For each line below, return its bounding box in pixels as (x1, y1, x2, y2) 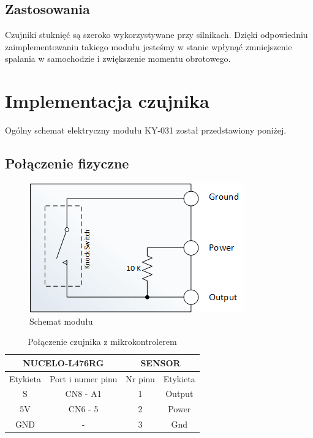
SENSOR (140, 356, 181, 369)
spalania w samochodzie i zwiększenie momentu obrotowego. (5, 52, 231, 65)
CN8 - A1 (65, 387, 102, 400)
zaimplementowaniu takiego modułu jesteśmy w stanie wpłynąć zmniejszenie (5, 40, 292, 53)
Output (165, 387, 194, 400)
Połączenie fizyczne (5, 154, 129, 173)
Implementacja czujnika (5, 88, 209, 113)
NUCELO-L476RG (22, 356, 104, 369)
